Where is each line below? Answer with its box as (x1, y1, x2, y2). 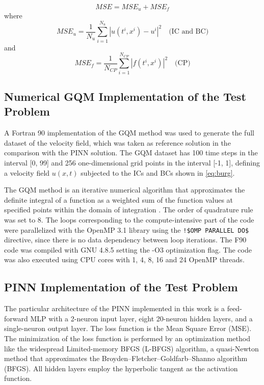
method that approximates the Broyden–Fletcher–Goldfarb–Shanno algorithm (4, 353, 248, 364)
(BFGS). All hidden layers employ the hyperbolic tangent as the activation (4, 363, 238, 373)
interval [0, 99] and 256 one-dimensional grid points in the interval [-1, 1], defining (4, 157, 260, 168)
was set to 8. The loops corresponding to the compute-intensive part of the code (4, 214, 254, 225)
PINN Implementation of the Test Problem (4, 279, 238, 295)
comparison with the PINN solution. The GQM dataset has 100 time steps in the (4, 147, 258, 158)
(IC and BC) (169, 28, 209, 36)
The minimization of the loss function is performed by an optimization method (4, 333, 250, 344)
